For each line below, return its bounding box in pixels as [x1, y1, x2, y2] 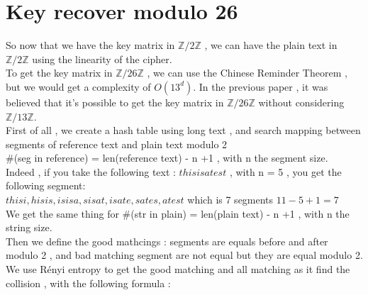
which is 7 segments [187, 192, 274, 207]
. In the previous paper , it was [193, 79, 328, 94]
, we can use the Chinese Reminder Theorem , [147, 65, 347, 80]
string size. [6, 220, 52, 235]
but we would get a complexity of [6, 79, 151, 94]
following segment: [6, 178, 86, 193]
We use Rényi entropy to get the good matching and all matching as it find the [6, 262, 350, 277]
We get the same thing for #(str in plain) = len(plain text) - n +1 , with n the [6, 206, 350, 221]
